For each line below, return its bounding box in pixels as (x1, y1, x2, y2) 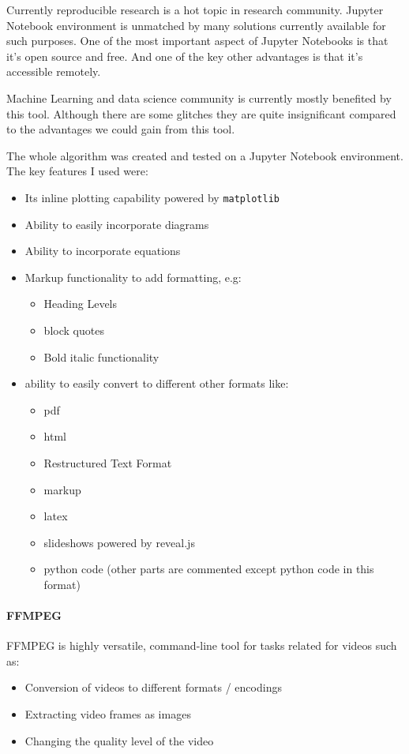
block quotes (43, 321, 104, 338)
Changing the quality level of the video (24, 732, 214, 748)
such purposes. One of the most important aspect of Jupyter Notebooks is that (6, 32, 388, 49)
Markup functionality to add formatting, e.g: (24, 268, 242, 285)
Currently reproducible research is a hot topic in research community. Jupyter (6, 2, 384, 17)
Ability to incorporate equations (24, 242, 181, 259)
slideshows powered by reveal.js (43, 534, 195, 550)
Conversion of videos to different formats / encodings (24, 679, 282, 696)
